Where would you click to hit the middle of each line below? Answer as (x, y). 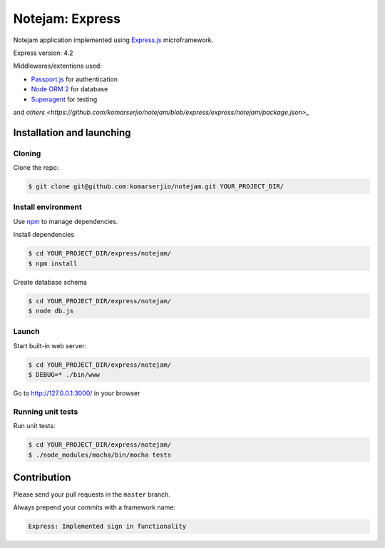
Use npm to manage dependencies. (66, 221)
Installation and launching (72, 132)
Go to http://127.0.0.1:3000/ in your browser (77, 393)
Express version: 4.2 (43, 53)
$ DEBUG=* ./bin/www (64, 375)
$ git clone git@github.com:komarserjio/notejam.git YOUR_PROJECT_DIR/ (156, 187)
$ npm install (53, 263)
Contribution (42, 477)
